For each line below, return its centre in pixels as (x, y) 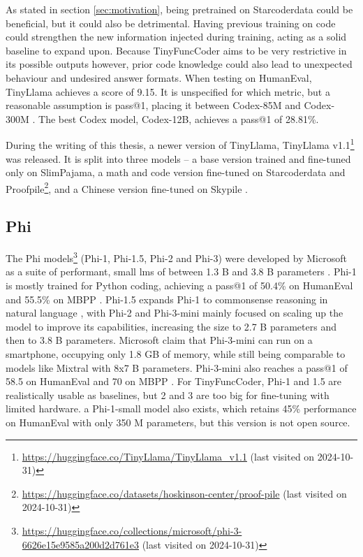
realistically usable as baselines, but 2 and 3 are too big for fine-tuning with (168, 395)
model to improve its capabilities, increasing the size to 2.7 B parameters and (171, 326)
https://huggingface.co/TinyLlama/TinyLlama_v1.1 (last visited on (168, 456)
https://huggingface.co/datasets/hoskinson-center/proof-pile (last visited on (184, 493)
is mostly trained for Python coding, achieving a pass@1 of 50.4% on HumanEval (179, 285)
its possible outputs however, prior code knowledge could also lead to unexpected (179, 64)
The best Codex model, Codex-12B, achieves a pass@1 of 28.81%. (179, 118)
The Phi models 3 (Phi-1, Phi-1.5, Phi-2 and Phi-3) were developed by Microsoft (176, 257)
